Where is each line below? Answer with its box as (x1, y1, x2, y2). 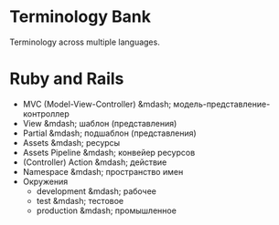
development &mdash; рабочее (36, 185, 157, 197)
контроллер (22, 107, 70, 119)
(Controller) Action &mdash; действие (22, 157, 167, 168)
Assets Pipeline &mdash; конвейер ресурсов (22, 147, 196, 158)
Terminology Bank (9, 6, 151, 27)
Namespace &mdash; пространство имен (22, 166, 184, 177)
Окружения (22, 176, 69, 187)
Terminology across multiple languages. (9, 36, 160, 47)
